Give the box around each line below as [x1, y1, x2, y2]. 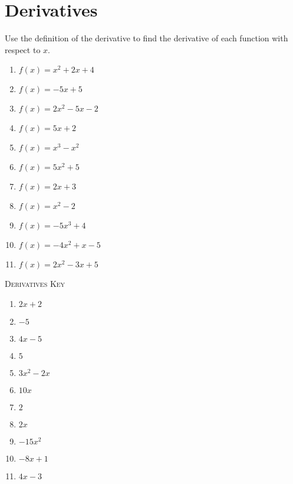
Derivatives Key [5, 277, 65, 290]
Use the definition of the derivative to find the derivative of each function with [5, 32, 288, 44]
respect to [5, 43, 41, 55]
